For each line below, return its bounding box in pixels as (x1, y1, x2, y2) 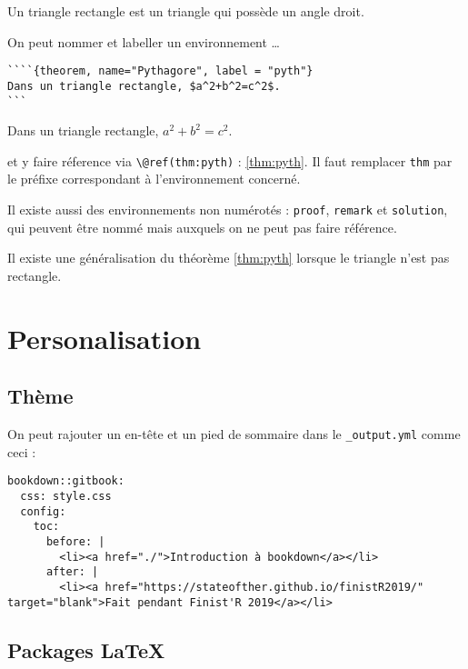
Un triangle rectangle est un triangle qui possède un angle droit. (7, 2, 364, 20)
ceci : (7, 442, 36, 461)
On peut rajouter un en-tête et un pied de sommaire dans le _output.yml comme (7, 424, 461, 444)
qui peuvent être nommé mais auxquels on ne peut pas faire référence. (7, 217, 397, 236)
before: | (45, 534, 105, 548)
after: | (45, 565, 99, 579)
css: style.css (20, 489, 112, 503)
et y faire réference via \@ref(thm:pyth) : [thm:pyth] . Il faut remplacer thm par (7, 151, 453, 170)
